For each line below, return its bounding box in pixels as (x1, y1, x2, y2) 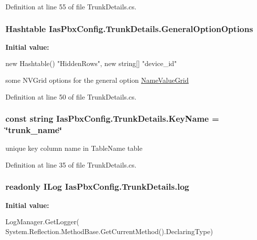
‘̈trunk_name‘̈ (5, 124, 62, 136)
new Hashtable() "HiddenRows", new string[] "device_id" (5, 58, 177, 69)
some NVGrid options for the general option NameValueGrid (5, 75, 189, 85)
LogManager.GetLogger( (5, 216, 79, 227)
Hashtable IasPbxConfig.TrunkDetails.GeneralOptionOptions (5, 22, 253, 34)
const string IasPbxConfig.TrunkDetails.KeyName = (5, 112, 220, 125)
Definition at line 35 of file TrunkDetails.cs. (5, 159, 137, 170)
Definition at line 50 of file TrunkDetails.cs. (5, 91, 137, 102)
